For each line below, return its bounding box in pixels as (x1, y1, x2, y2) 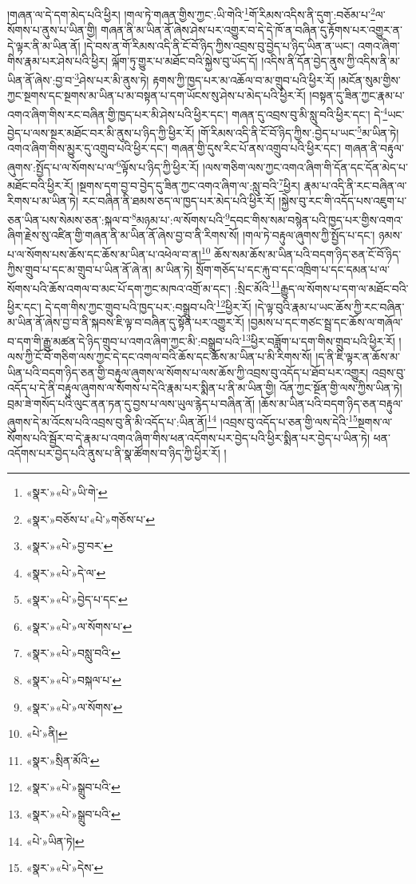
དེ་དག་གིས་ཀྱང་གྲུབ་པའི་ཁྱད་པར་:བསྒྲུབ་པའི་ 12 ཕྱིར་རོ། (45, 296, 252, 315)
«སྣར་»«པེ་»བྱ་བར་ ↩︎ (26, 537, 113, 554)
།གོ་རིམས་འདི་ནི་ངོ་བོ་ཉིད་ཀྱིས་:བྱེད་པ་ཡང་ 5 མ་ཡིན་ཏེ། (198, 122, 399, 141)
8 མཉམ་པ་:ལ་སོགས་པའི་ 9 (131, 209, 230, 228)
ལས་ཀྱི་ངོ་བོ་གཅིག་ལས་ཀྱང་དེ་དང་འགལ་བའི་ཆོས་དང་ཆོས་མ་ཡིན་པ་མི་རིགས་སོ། (7, 348, 312, 365)
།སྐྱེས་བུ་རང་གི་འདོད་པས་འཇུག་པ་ (279, 192, 407, 209)
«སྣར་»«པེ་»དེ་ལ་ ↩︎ (26, 564, 106, 581)
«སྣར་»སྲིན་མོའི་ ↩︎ (26, 751, 100, 768)
